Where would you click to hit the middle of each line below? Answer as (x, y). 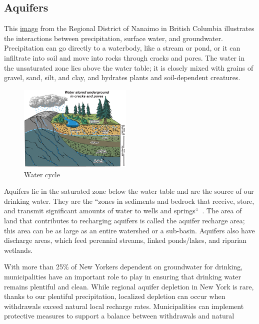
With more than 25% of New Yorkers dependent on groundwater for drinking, (123, 267)
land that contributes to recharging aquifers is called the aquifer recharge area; (124, 220)
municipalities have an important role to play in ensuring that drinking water (123, 276)
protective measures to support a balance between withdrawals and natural (119, 316)
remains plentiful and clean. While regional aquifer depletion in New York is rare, (129, 286)
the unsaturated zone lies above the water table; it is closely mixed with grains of (129, 67)
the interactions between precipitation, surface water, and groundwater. (113, 38)
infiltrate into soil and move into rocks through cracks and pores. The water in (124, 57)
